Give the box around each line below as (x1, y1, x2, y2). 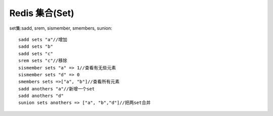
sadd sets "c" (18, 51, 53, 56)
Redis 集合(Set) (9, 8, 74, 19)
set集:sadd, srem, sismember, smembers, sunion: (9, 25, 112, 31)
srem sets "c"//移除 (18, 58, 68, 64)
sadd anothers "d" (18, 93, 64, 99)
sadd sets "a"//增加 (18, 37, 68, 42)
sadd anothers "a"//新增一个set (18, 86, 95, 91)
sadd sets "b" (18, 44, 53, 50)
